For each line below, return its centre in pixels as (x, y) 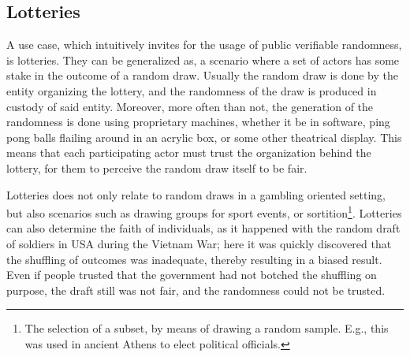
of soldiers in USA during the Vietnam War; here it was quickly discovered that (199, 243)
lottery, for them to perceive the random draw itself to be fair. (157, 167)
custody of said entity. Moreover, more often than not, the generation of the (190, 106)
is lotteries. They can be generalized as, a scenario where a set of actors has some (203, 59)
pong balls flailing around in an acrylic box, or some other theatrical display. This (204, 137)
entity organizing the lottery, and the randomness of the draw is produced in (192, 90)
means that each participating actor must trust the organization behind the (189, 152)
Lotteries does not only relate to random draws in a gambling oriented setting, (196, 194)
